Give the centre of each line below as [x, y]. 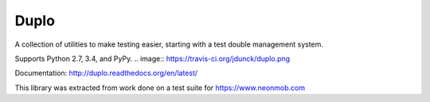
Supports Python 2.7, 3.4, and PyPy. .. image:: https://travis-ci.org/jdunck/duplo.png [152, 59]
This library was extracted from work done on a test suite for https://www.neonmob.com [160, 88]
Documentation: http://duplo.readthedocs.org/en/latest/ [106, 73]
